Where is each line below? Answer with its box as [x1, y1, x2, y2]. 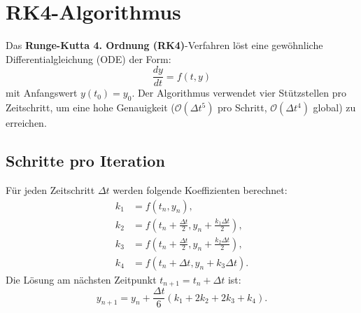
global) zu [313, 100, 356, 115]
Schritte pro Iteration [6, 150, 165, 172]
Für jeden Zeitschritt [6, 182, 95, 197]
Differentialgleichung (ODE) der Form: [6, 51, 171, 66]
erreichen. [6, 116, 47, 130]
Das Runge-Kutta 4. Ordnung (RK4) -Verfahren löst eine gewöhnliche [6, 38, 323, 53]
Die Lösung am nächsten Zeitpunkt [6, 272, 157, 286]
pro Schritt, [218, 100, 267, 115]
